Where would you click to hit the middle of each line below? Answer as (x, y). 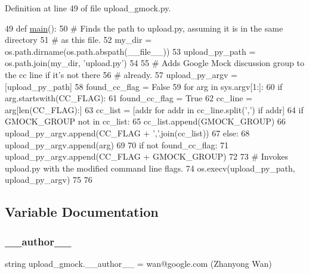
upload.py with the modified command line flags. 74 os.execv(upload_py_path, (150, 168)
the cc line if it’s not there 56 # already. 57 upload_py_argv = (121, 74)
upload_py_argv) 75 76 (49, 180)
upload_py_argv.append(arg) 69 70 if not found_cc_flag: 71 (117, 144)
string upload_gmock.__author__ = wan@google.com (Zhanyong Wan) (138, 263)
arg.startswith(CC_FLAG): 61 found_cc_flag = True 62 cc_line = (129, 98)
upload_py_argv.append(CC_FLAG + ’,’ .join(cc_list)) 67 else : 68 (127, 133)
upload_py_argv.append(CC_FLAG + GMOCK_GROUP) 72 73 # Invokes (146, 156)
